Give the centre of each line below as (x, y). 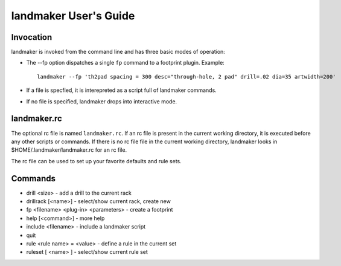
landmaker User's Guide (73, 16)
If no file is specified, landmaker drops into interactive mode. (102, 101)
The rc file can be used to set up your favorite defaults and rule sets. (97, 161)
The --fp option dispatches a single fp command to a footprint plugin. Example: (125, 63)
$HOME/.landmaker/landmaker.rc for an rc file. (69, 150)
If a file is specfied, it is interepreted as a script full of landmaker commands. (121, 90)
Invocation (32, 37)
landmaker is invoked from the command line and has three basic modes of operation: (118, 52)
